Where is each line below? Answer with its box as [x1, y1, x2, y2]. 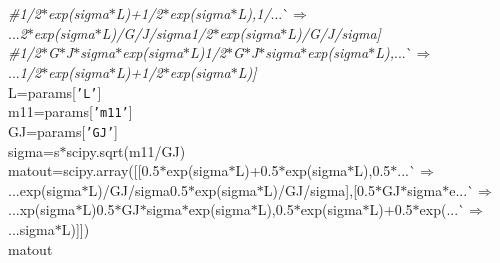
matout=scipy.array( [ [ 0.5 [8, 160, 160, 181]
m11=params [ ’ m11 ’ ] [8, 101, 133, 122]
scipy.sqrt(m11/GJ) [66, 140, 186, 161]
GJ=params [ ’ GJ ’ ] [8, 120, 119, 141]
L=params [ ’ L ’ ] [8, 81, 102, 102]
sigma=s [8, 140, 60, 161]
